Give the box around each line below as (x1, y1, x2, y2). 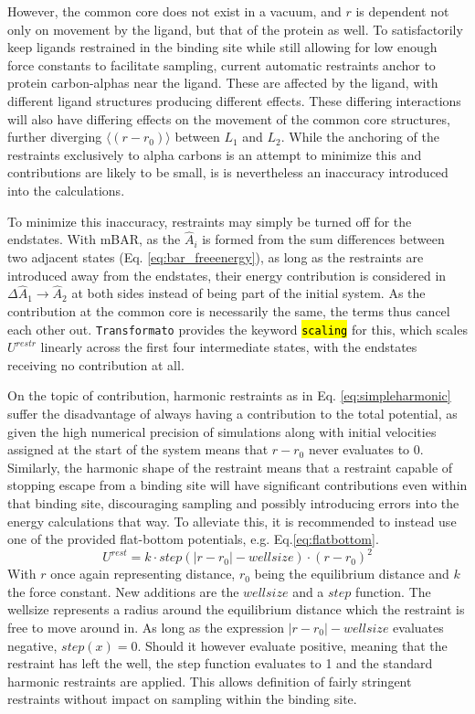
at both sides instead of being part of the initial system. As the (71, 283, 426, 303)
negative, (7, 635, 58, 655)
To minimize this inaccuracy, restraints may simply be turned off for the (7, 211, 412, 230)
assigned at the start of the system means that (7, 440, 269, 459)
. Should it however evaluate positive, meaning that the (137, 635, 448, 655)
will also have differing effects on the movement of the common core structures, (7, 109, 450, 128)
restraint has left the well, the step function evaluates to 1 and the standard (7, 654, 433, 673)
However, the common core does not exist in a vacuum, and (7, 2, 342, 20)
